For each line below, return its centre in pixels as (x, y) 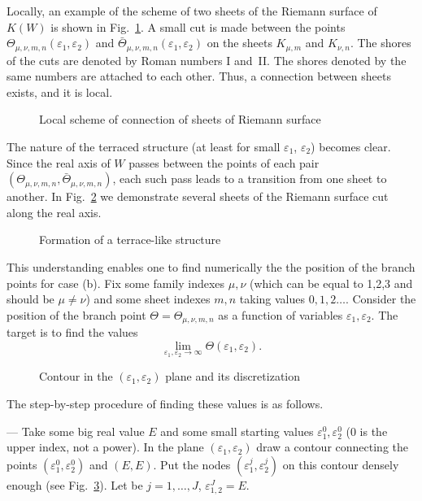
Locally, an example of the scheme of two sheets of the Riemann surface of (192, 11)
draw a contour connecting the (332, 447)
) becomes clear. (351, 147)
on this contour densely (341, 464)
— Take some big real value (76, 431)
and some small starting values (237, 431)
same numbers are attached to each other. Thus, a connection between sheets (199, 76)
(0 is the (367, 431)
